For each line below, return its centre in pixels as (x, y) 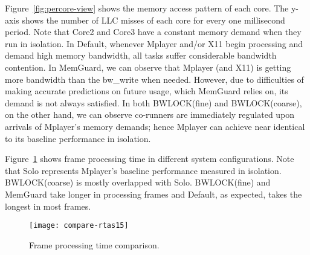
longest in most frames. (48, 206)
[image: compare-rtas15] (79, 226)
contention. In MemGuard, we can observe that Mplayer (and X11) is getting (148, 67)
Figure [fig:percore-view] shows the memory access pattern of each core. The (147, 8)
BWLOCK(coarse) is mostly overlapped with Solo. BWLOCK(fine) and (138, 182)
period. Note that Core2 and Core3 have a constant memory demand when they (153, 32)
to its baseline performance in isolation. (78, 138)
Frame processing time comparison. (94, 244)
